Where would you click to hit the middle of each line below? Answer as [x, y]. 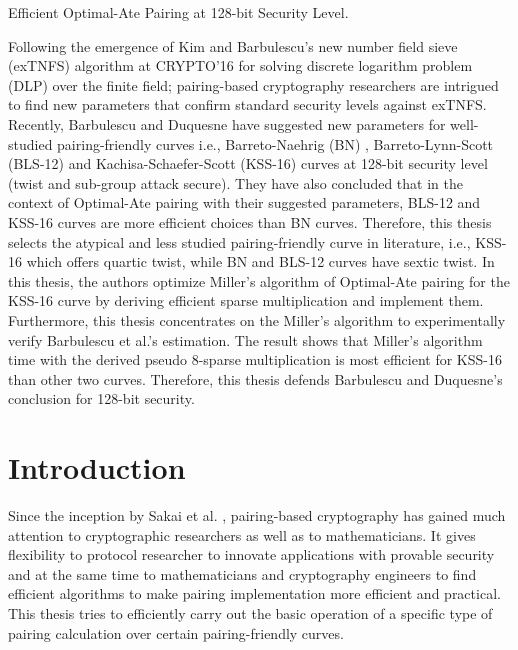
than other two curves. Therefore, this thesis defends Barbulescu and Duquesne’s [255, 378]
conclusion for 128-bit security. [101, 398]
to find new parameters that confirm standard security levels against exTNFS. [247, 104]
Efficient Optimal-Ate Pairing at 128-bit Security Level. [178, 12]
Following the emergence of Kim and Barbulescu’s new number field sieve [233, 45]
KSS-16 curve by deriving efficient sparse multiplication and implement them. [246, 300]
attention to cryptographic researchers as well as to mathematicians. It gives [242, 534]
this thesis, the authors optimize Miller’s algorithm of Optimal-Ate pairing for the [259, 280]
